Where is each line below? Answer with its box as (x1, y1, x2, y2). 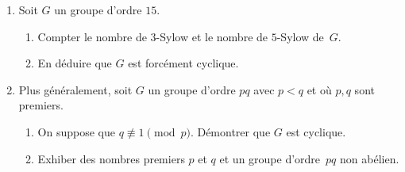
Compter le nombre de (37, 28, 147, 44)
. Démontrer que (190, 123, 271, 140)
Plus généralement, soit (18, 81, 133, 97)
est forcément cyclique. (128, 55, 239, 71)
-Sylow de (276, 28, 324, 44)
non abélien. (340, 150, 399, 166)
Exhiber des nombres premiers (37, 150, 185, 166)
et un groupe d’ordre (219, 150, 321, 166)
